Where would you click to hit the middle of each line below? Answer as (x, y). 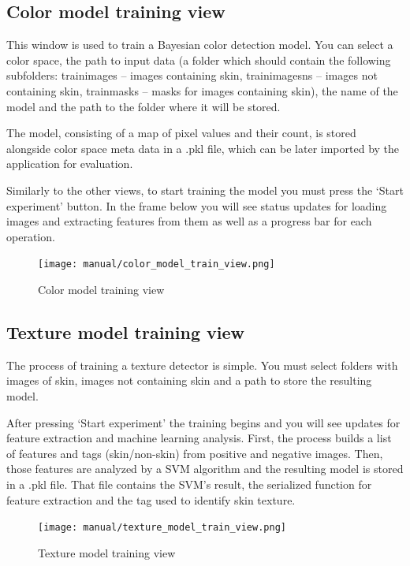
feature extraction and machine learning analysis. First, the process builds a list (199, 438)
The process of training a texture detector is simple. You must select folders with (202, 365)
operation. (31, 236)
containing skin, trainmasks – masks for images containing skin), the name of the (202, 90)
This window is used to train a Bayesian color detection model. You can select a (200, 45)
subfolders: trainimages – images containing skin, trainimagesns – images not (192, 75)
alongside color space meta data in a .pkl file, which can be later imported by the (203, 148)
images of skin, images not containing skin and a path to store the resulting (189, 380)
